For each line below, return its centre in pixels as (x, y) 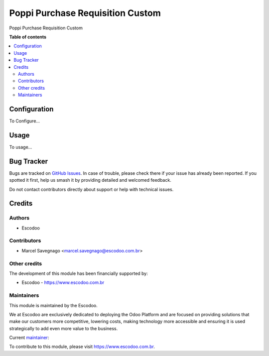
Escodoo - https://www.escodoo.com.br (63, 283)
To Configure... (24, 121)
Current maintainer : (29, 338)
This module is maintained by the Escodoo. (54, 305)
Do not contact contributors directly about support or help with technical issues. (91, 189)
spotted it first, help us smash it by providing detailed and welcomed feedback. (90, 180)
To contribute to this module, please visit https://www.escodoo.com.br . (82, 347)
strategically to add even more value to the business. (64, 328)
